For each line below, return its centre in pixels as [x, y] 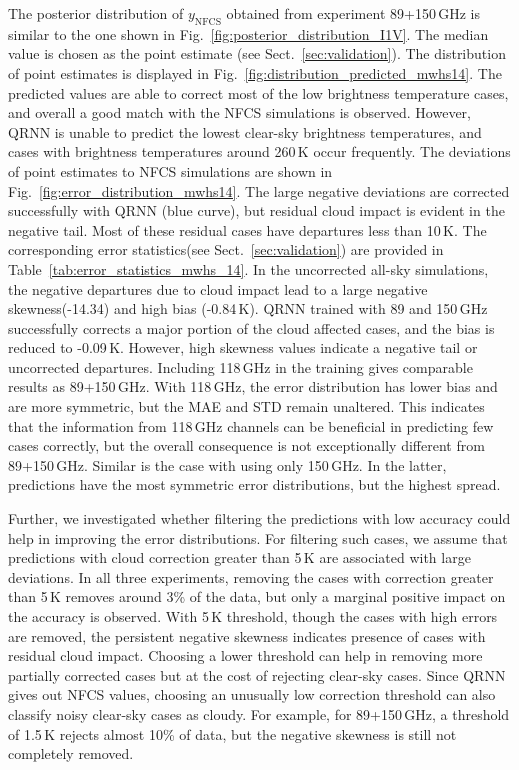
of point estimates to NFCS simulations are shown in [170, 170]
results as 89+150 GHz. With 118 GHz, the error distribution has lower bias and [253, 386]
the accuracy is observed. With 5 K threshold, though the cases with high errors [253, 616]
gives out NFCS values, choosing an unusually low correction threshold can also [252, 694]
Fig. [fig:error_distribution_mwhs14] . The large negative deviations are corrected [259, 190]
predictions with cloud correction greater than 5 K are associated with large [239, 557]
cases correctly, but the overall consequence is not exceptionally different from [246, 445]
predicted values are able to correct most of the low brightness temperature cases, [258, 92]
